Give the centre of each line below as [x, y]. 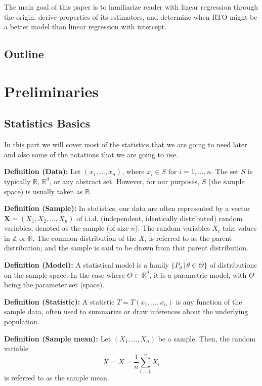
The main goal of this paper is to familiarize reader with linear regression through [131, 7]
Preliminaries [51, 91]
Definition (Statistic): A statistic [59, 301]
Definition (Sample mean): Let [58, 338]
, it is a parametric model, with [198, 274]
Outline [24, 54]
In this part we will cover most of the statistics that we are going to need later [126, 144]
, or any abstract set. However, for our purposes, [124, 181]
